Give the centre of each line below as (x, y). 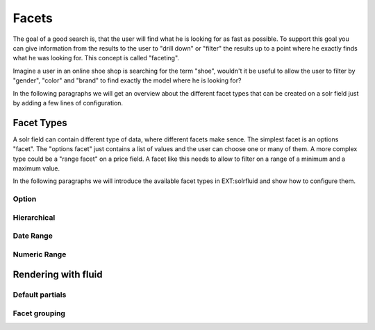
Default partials (40, 295)
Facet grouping (39, 313)
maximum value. (36, 168)
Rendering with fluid (58, 275)
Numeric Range (40, 254)
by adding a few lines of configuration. (68, 103)
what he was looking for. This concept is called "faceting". (96, 58)
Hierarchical (34, 217)
